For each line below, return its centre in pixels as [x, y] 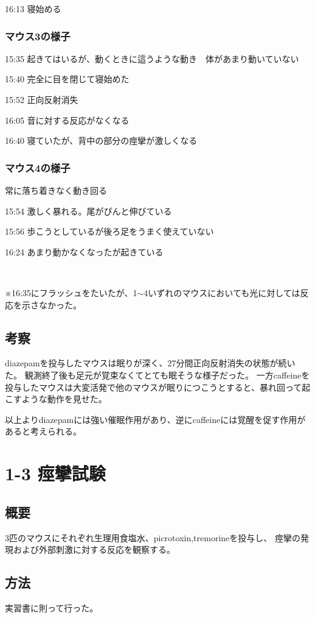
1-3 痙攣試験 [55, 473]
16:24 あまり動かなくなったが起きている [84, 251]
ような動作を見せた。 [64, 399]
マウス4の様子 [38, 167]
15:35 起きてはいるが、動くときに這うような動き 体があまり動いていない [152, 58]
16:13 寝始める [33, 9]
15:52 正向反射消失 [42, 99]
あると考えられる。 [43, 431]
